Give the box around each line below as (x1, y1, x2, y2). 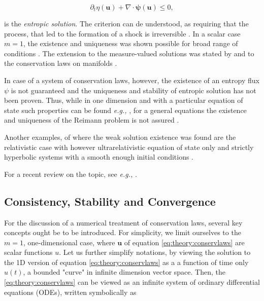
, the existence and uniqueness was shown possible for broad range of (23, 38, 238, 49)
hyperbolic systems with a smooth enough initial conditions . (4, 152, 194, 162)
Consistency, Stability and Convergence (4, 193, 216, 209)
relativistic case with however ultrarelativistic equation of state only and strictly (4, 141, 254, 152)
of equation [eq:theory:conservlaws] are (124, 237, 245, 247)
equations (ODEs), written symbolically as (4, 286, 137, 297)
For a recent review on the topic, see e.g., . (4, 168, 137, 179)
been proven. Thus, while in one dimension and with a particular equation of (4, 95, 243, 105)
